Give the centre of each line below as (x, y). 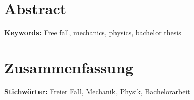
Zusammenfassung (69, 67)
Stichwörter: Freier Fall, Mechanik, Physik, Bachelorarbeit (97, 91)
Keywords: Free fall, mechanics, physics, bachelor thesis (93, 33)
